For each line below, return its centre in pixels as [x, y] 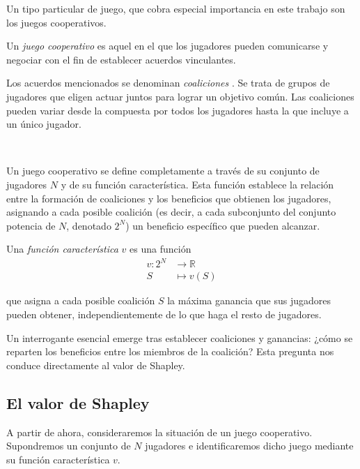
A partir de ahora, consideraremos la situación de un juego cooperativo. [159, 432]
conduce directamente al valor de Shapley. [96, 365]
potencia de [31, 225]
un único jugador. [44, 124]
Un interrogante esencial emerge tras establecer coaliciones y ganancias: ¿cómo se [180, 337]
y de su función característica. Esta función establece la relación [197, 184]
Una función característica [62, 249]
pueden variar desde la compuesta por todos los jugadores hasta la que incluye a [178, 110]
